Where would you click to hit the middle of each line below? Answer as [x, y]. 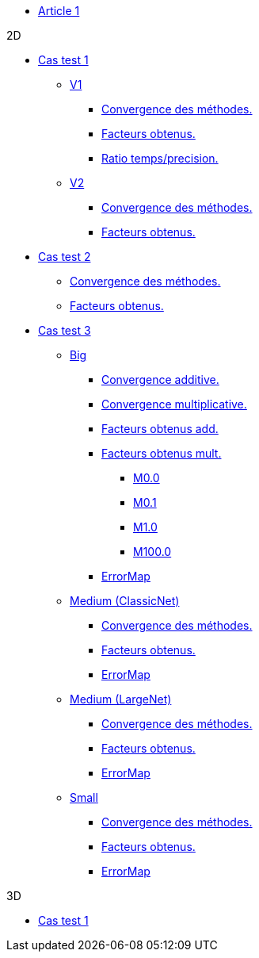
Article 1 [59, 11]
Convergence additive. [160, 379]
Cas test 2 [65, 257]
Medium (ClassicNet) [125, 601]
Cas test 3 [65, 330]
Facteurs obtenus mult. [162, 453]
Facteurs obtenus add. [160, 429]
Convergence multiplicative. [174, 404]
